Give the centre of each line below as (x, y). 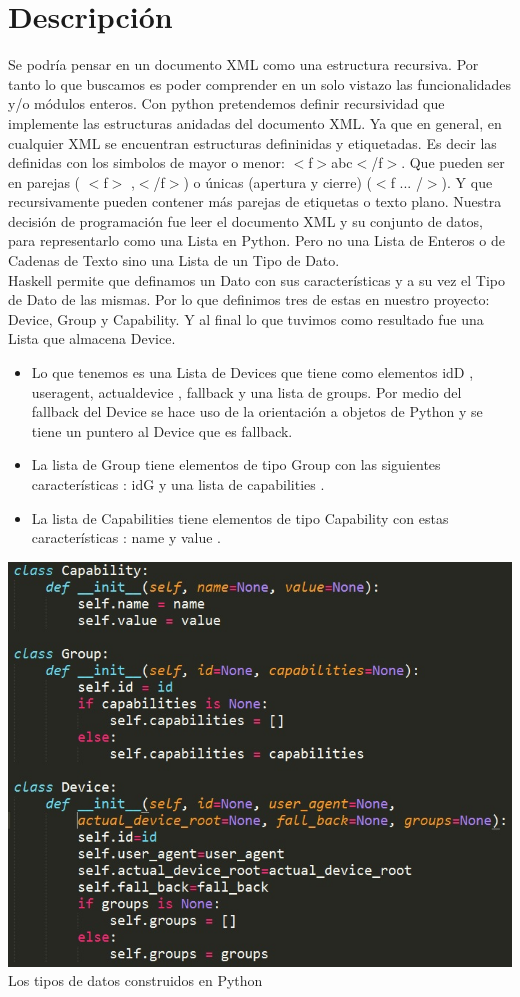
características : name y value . (126, 537)
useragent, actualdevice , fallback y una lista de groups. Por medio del (246, 391)
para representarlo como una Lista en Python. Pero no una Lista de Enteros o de (256, 240)
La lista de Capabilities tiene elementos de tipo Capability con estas (240, 517)
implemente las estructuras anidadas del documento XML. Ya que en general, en (255, 122)
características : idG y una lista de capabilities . (178, 484)
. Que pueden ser (453, 162)
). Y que (467, 181)
